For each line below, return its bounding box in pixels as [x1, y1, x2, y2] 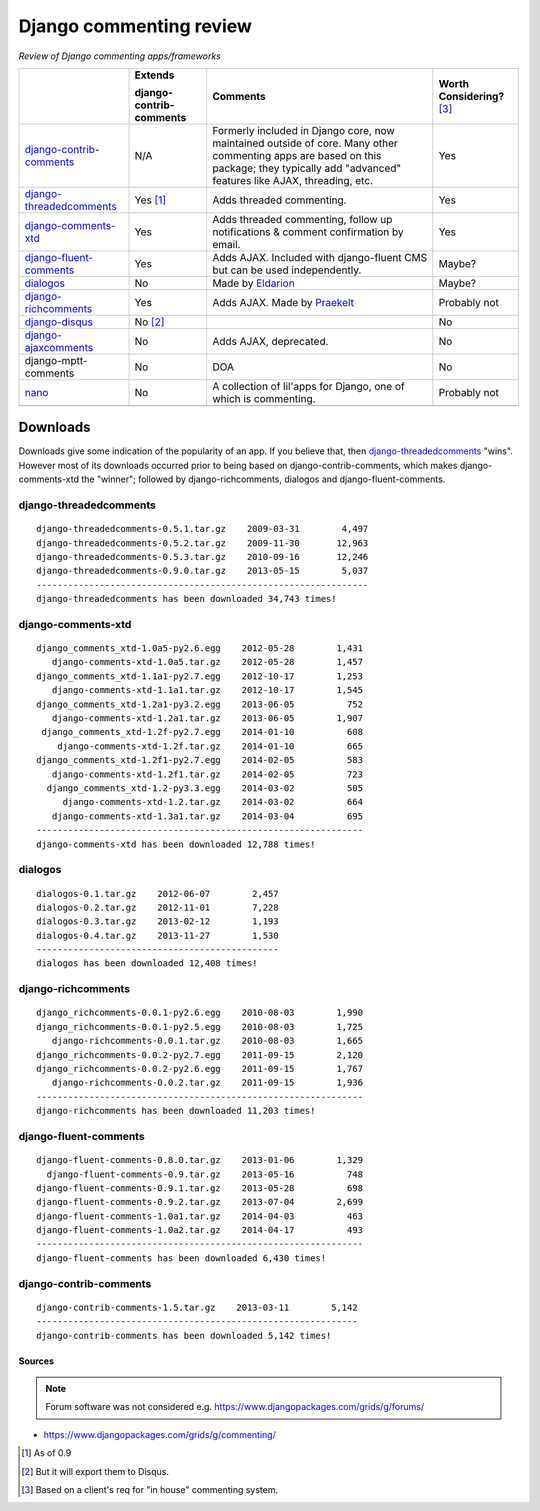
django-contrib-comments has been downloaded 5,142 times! [36, 1330, 332, 1341]
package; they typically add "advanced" [211, 161, 402, 175]
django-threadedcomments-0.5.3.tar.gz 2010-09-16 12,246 [36, 551, 369, 562]
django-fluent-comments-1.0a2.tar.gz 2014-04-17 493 [36, 1225, 364, 1236]
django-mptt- [24, 353, 88, 367]
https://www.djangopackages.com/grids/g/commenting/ [43, 1428, 277, 1440]
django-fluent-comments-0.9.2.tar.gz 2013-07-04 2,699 [36, 1196, 364, 1208]
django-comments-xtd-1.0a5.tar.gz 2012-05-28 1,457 [51, 656, 364, 668]
